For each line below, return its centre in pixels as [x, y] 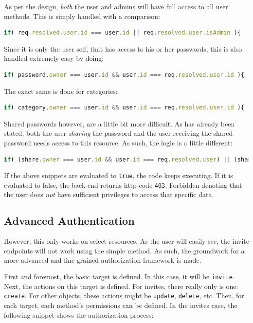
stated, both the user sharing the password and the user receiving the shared [118, 133]
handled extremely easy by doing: [54, 58]
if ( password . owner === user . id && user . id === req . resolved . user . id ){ [124, 75]
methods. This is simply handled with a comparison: [82, 16]
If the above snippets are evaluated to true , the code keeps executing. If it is [118, 175]
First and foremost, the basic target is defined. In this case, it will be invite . [119, 277]
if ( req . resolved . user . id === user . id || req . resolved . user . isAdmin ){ [123, 33]
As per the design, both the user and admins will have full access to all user [116, 6]
